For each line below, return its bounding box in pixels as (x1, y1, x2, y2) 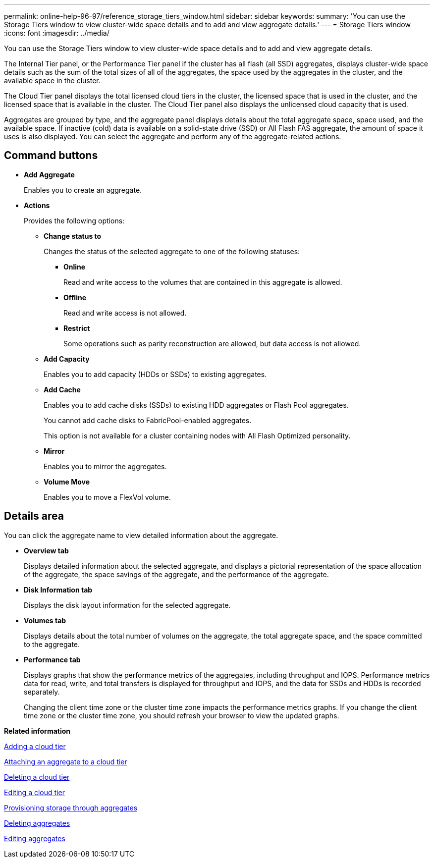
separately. (24, 687, 60, 696)
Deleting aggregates (4, 818, 70, 827)
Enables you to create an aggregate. (24, 185, 142, 194)
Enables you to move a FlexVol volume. (44, 492, 171, 501)
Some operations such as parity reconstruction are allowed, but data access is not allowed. (63, 339, 361, 348)
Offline (63, 293, 86, 302)
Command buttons (4, 149, 98, 162)
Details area (4, 510, 64, 523)
